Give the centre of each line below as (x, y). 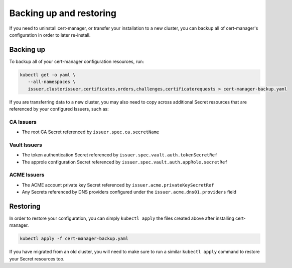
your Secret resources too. (37, 258)
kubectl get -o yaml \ (48, 75)
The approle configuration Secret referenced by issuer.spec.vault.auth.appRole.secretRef (125, 162)
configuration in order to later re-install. (50, 35)
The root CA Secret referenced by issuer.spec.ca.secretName (91, 132)
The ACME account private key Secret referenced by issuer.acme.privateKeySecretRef (118, 185)
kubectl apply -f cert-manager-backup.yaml (74, 239)
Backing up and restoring (63, 13)
